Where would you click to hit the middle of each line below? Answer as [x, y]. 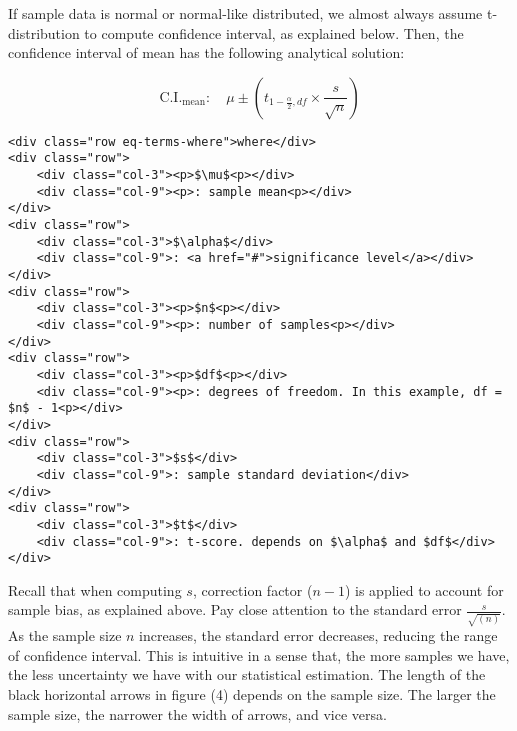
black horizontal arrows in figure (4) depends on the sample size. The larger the [252, 693]
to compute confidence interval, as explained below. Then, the [274, 32]
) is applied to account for [424, 589]
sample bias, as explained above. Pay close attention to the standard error [235, 609]
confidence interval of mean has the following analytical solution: [206, 52]
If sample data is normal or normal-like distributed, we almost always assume [245, 13]
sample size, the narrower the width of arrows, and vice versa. [197, 713]
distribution [44, 32]
